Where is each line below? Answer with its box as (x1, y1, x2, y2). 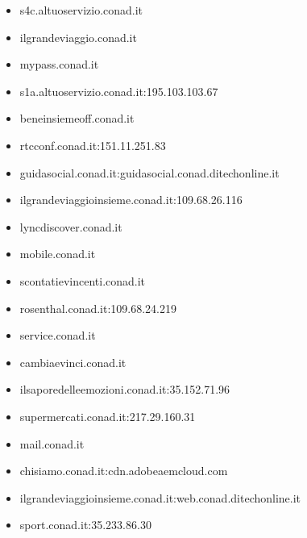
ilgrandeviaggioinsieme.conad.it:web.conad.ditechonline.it (19, 489, 301, 506)
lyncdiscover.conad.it (19, 218, 122, 235)
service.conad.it (19, 327, 96, 344)
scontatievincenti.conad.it (19, 272, 146, 289)
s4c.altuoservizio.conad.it (19, 2, 143, 18)
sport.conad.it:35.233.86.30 (19, 516, 151, 533)
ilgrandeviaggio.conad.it (19, 28, 137, 45)
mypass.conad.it (19, 56, 99, 73)
